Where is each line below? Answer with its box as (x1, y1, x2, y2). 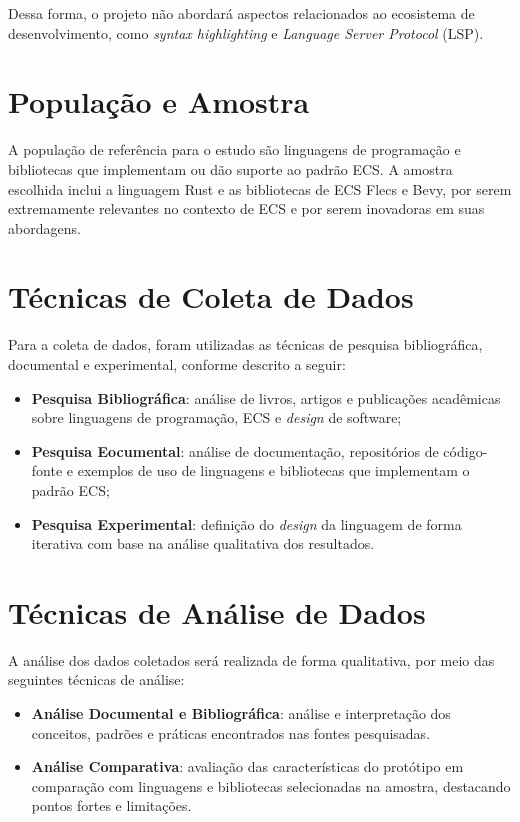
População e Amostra (8, 81, 310, 122)
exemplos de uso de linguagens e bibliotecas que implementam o (77, 460, 470, 481)
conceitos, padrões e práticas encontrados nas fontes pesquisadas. (31, 722, 431, 743)
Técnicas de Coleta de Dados (8, 276, 414, 317)
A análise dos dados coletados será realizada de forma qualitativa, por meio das (8, 649, 495, 670)
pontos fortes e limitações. (31, 795, 192, 816)
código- (443, 440, 488, 461)
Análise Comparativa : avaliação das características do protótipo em (31, 756, 464, 777)
